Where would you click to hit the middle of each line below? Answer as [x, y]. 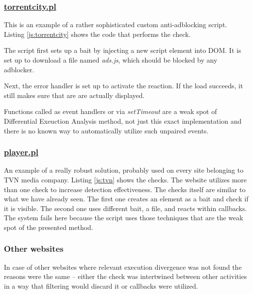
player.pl [21, 152]
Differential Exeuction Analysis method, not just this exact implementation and [123, 121]
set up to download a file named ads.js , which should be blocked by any [111, 60]
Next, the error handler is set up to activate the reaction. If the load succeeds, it [124, 86]
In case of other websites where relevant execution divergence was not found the [123, 267]
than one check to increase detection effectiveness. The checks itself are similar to [125, 189]
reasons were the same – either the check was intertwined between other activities [126, 276]
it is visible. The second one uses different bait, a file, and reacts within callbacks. [126, 208]
